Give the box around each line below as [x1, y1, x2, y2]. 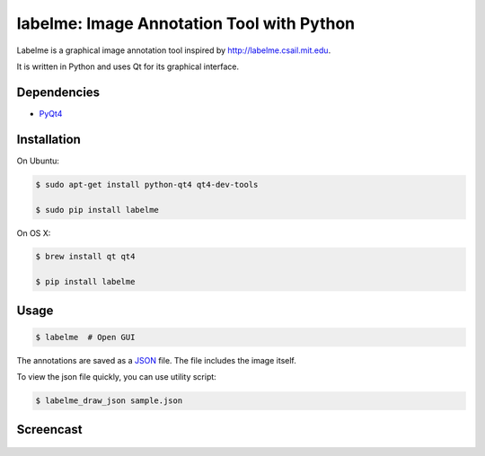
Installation [16, 131, 81, 147]
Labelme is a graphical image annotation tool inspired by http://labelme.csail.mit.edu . [16, 45, 331, 56]
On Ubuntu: [16, 155, 60, 166]
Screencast [16, 422, 83, 437]
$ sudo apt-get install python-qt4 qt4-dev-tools [35, 180, 259, 189]
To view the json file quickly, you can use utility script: [16, 372, 217, 382]
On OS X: [16, 227, 51, 238]
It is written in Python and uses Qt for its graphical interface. [16, 61, 240, 72]
